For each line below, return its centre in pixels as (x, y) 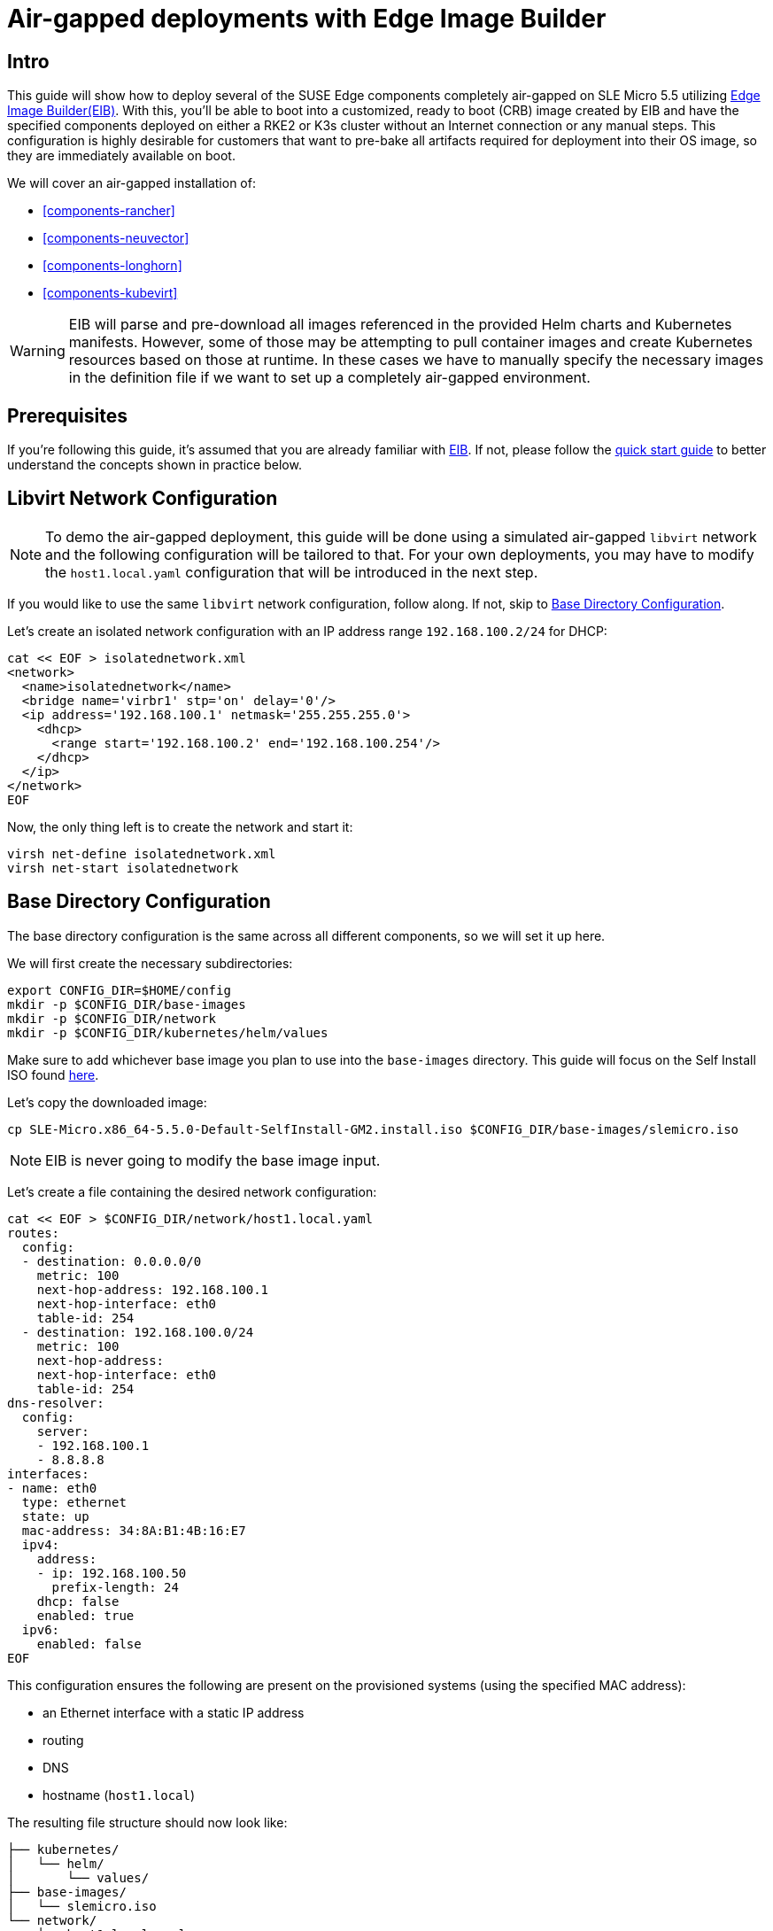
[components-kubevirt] (110, 293)
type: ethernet (74, 1502)
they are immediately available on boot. (121, 156)
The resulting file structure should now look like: (147, 1822)
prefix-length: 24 (115, 1587)
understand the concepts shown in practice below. (155, 465)
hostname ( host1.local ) (119, 1795)
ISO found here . (53, 1074)
